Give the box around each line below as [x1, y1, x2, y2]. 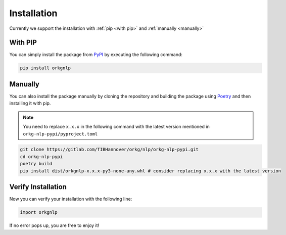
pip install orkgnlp [20, 65, 71, 71]
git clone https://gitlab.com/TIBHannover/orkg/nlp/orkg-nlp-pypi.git [20, 147, 199, 153]
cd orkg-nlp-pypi [20, 154, 63, 159]
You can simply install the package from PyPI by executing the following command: [9, 52, 183, 58]
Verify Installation [9, 182, 67, 192]
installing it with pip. [9, 100, 51, 106]
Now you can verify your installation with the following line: [9, 196, 132, 202]
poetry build [20, 161, 53, 167]
